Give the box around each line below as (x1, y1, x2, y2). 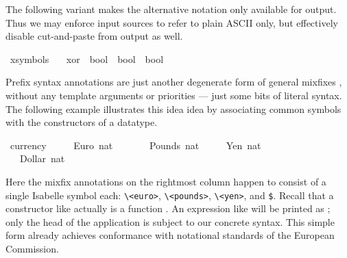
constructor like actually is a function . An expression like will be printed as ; (5, 201, 331, 216)
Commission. (5, 241, 59, 255)
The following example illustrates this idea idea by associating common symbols (5, 101, 342, 116)
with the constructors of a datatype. (5, 115, 158, 129)
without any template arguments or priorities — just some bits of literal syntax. (5, 88, 342, 102)
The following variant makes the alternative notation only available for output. (5, 2, 337, 16)
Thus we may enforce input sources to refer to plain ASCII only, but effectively (5, 15, 338, 29)
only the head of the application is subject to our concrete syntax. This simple (5, 214, 335, 229)
